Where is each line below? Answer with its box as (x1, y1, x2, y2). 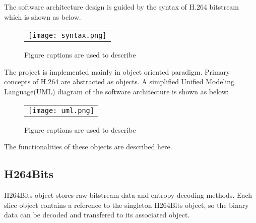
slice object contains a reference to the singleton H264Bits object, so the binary (4, 199, 249, 210)
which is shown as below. (4, 11, 81, 22)
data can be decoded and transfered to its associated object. (4, 209, 190, 220)
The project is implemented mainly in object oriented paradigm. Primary (4, 66, 230, 77)
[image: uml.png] (28, 106, 94, 115)
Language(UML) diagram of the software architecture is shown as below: (4, 86, 229, 96)
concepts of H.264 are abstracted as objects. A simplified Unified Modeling (4, 76, 235, 87)
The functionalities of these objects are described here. (4, 141, 172, 152)
